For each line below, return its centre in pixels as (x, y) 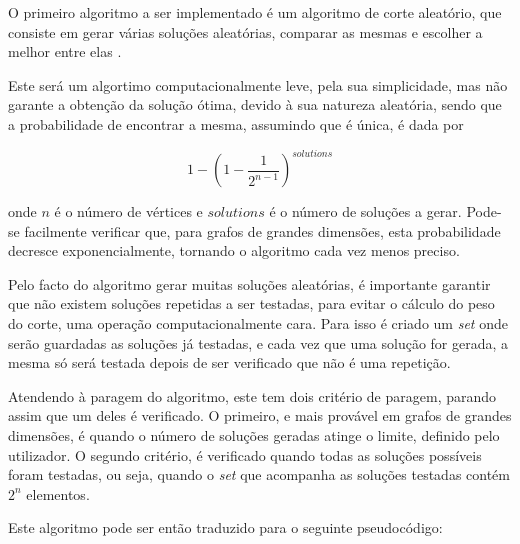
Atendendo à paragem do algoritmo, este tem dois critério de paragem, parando (252, 395)
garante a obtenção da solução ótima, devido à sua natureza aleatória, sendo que (255, 104)
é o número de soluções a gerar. (365, 211)
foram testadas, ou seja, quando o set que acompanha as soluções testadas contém (259, 474)
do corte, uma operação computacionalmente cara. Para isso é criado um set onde (258, 323)
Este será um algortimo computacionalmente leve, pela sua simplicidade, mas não (258, 84)
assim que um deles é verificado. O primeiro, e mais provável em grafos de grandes (260, 415)
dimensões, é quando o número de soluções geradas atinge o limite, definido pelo (254, 435)
